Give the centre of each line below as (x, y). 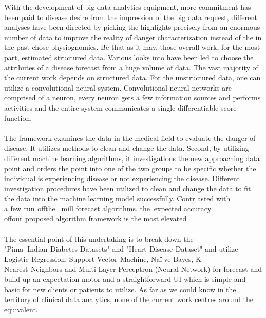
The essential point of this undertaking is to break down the (99, 238)
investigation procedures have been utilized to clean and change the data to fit (128, 188)
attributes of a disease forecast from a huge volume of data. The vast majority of (131, 67)
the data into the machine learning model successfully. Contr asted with (117, 198)
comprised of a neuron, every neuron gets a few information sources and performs (132, 98)
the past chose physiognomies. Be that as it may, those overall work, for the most (132, 47)
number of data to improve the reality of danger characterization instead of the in (133, 37)
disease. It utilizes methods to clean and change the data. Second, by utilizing (127, 148)
